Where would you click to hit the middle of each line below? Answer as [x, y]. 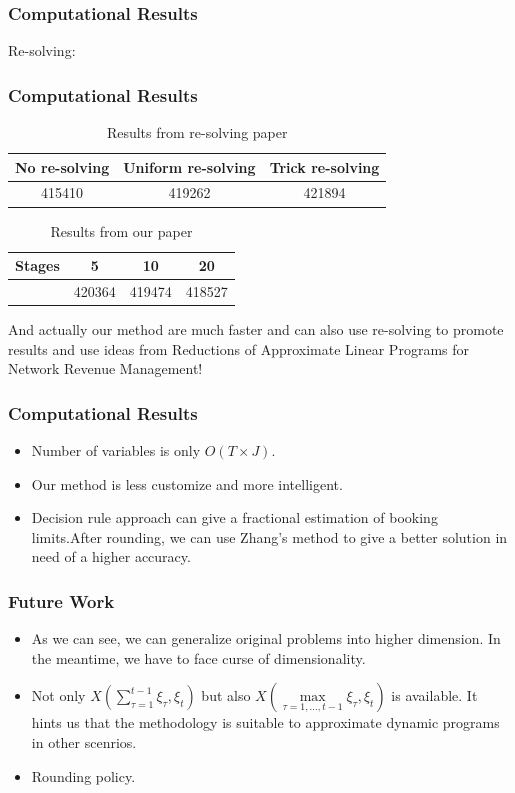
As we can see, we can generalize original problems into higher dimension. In [266, 638]
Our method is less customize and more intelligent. [187, 483]
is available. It [434, 695]
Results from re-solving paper [197, 132]
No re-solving [62, 166]
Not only [58, 695]
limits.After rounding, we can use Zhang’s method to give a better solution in [269, 536]
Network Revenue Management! [105, 368]
